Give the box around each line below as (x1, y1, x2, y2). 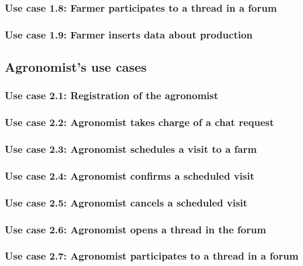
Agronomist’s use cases (5, 58, 147, 76)
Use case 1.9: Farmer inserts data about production (5, 27, 253, 41)
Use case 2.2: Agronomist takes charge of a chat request (5, 115, 274, 129)
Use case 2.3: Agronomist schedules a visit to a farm (5, 142, 257, 156)
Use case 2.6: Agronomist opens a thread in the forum (5, 222, 266, 236)
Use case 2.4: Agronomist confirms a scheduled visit (5, 168, 254, 183)
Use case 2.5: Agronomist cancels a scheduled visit (5, 195, 247, 209)
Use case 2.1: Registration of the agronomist (5, 88, 219, 103)
